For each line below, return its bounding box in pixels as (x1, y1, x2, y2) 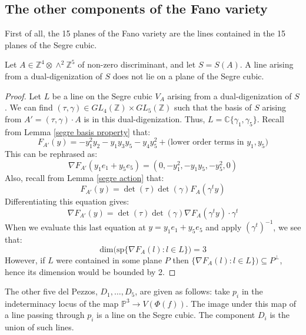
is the (270, 309, 290, 321)
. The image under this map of (185, 297, 296, 309)
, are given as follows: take (135, 285, 230, 297)
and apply (205, 220, 242, 233)
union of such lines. (5, 321, 74, 333)
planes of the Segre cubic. (5, 38, 97, 51)
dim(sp (99, 245, 125, 254)
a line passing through (5, 309, 85, 321)
